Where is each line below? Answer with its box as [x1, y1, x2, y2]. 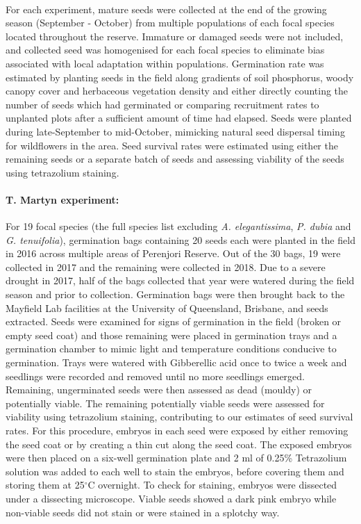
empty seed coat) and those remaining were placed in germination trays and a [6, 327, 337, 342]
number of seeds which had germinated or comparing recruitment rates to [6, 97, 319, 111]
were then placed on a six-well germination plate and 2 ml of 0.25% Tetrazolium [6, 450, 347, 465]
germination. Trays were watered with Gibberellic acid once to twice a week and [6, 355, 347, 370]
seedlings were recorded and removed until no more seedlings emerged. [6, 368, 305, 383]
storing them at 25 [6, 477, 85, 492]
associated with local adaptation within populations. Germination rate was [6, 56, 324, 70]
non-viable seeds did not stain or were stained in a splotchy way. [6, 505, 280, 519]
